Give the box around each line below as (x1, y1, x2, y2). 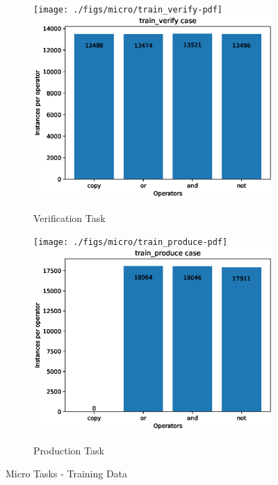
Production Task (33, 443, 104, 457)
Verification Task (33, 210, 106, 225)
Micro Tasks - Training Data (6, 466, 128, 481)
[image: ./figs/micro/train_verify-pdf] (33, 5, 223, 15)
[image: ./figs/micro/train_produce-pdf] (33, 237, 228, 248)
